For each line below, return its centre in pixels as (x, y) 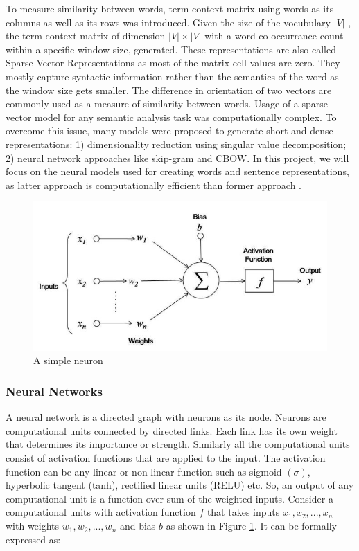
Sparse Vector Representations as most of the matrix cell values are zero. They (173, 63)
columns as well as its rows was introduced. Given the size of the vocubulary (168, 22)
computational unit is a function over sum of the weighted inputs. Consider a (169, 498)
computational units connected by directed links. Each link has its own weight (172, 430)
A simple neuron (68, 360)
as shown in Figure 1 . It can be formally (251, 526)
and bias (138, 526)
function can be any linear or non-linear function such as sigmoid (144, 471)
